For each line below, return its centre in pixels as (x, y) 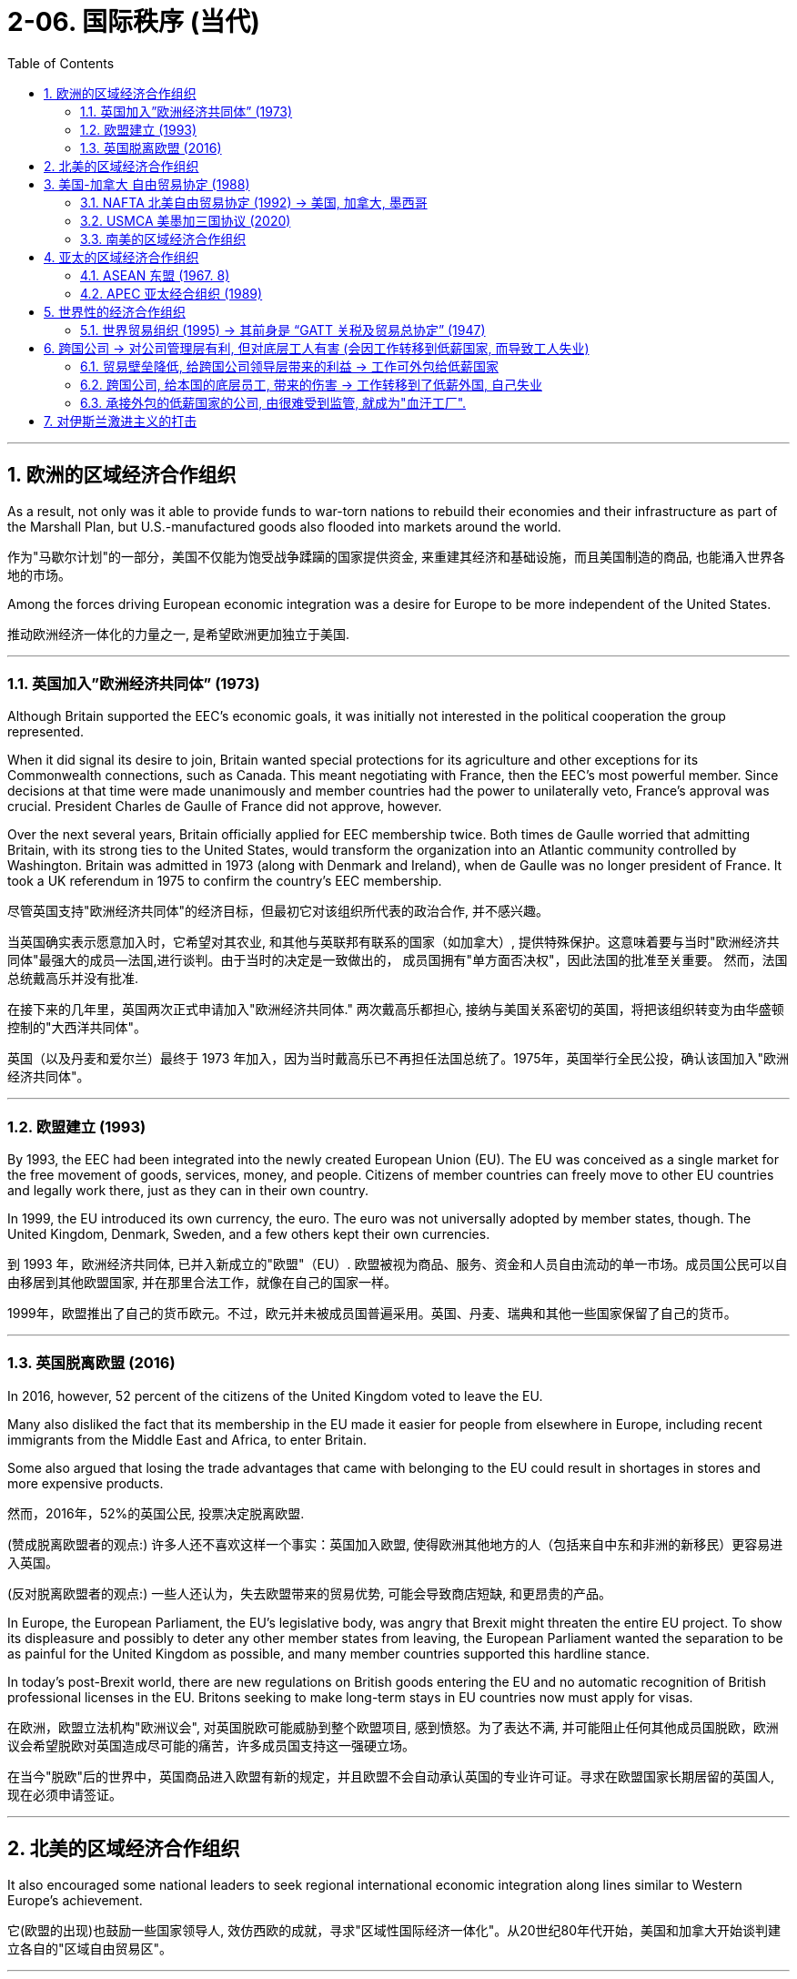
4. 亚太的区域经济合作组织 (121, 257)
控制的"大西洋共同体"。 (77, 1028)
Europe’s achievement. (75, 1900)
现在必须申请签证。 (65, 1794)
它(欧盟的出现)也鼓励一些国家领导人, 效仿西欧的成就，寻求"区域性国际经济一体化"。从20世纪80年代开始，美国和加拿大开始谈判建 (394, 1930)
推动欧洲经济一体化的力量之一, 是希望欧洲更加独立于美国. (179, 634)
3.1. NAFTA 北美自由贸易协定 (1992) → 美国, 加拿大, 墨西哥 (254, 202)
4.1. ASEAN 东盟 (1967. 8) (155, 275)
